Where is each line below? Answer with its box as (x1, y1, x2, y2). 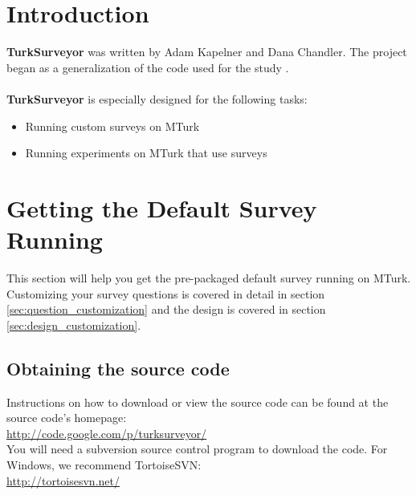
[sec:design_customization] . (6, 316, 141, 333)
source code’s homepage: (6, 409, 127, 426)
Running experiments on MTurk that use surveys (25, 144, 267, 161)
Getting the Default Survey (6, 191, 317, 224)
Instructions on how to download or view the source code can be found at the (6, 393, 389, 410)
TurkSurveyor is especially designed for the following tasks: (6, 90, 308, 107)
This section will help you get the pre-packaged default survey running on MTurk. (6, 270, 411, 286)
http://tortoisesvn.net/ (6, 472, 120, 489)
